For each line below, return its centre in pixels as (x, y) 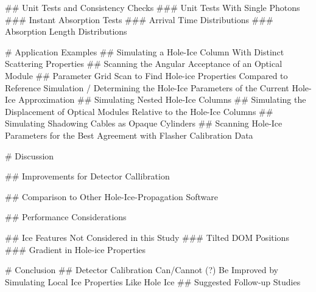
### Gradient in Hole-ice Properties (75, 249)
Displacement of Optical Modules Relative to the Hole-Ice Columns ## (139, 111)
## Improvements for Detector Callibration (87, 176)
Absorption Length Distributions (66, 31)
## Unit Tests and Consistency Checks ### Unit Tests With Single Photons (153, 7)
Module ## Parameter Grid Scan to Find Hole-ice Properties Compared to (146, 75)
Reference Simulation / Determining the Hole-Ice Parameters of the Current (147, 87)
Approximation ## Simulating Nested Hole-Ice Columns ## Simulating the (162, 99)
